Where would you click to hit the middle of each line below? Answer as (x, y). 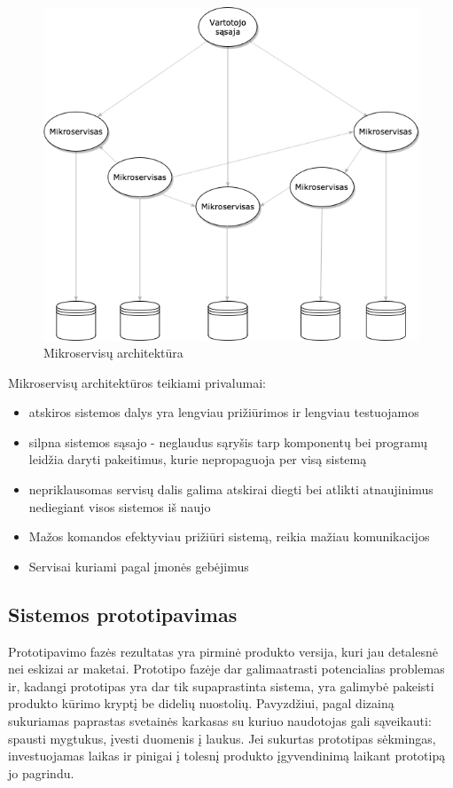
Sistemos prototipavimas (123, 614)
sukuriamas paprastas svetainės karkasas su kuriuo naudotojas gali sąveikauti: (220, 721)
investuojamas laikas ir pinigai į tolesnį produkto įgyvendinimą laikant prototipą (227, 756)
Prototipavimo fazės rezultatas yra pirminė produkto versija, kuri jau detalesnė (223, 651)
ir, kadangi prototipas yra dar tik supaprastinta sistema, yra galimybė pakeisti (221, 686)
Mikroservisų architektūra (113, 353)
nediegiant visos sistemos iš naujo (120, 506)
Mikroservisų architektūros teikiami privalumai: (137, 382)
